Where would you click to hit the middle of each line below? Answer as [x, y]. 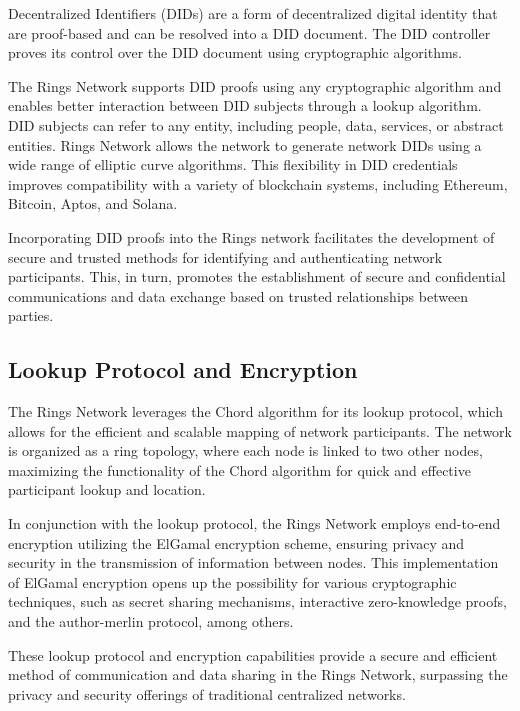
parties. [31, 315]
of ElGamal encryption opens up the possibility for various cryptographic [232, 581]
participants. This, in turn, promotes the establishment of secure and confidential [257, 276]
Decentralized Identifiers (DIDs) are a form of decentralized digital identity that [253, 13]
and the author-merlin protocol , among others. [151, 621]
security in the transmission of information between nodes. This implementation [253, 562]
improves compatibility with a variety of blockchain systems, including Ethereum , [258, 183]
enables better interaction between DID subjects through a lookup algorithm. [245, 105]
